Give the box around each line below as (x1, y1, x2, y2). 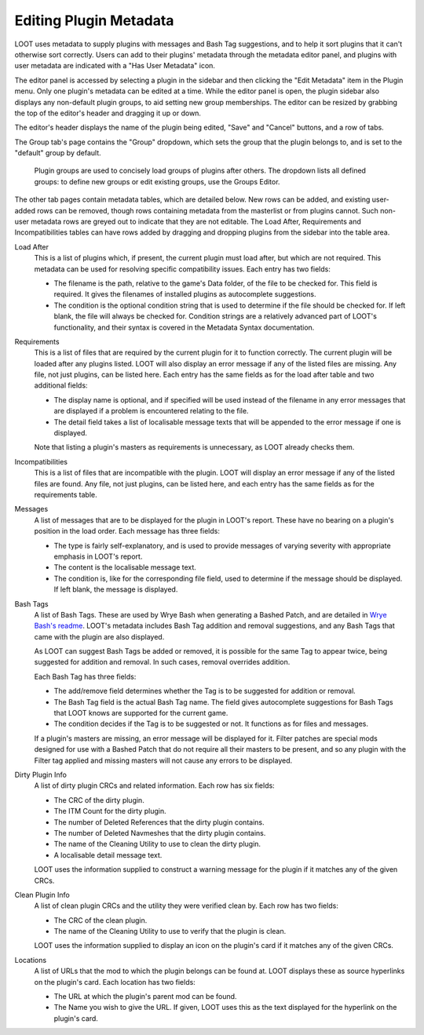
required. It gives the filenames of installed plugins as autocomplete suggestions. (53, 290, 316, 299)
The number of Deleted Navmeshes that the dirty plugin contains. (53, 828, 266, 837)
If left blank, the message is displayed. (53, 585, 178, 594)
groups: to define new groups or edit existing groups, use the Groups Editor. (34, 177, 280, 186)
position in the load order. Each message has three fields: (34, 527, 220, 536)
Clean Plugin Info (14, 890, 70, 899)
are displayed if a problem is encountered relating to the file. (53, 406, 249, 416)
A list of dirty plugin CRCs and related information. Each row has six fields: (34, 781, 275, 790)
